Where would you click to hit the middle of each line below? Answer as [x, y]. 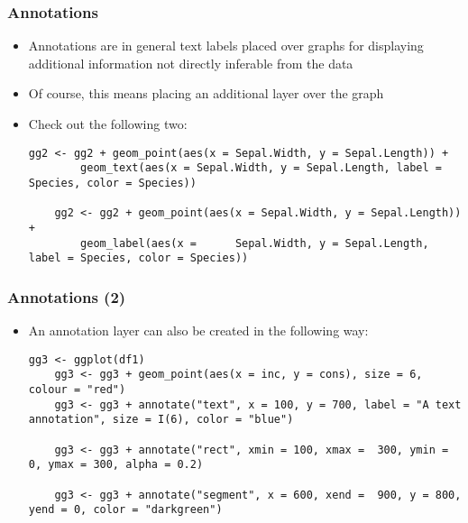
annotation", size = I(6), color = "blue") [161, 420]
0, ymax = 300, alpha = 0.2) [116, 465]
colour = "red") [77, 389]
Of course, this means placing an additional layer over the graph [206, 93]
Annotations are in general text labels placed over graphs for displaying [226, 46]
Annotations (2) [67, 296]
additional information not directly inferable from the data [191, 63]
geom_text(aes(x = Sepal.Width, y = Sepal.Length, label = [261, 168]
